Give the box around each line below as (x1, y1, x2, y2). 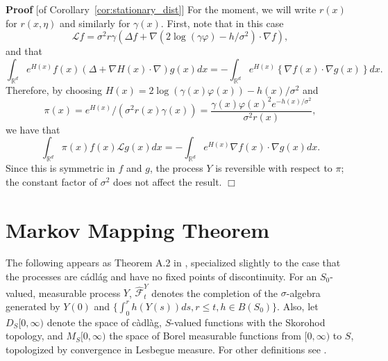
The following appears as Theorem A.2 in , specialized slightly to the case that (6, 255, 341, 270)
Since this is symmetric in (6, 161, 115, 175)
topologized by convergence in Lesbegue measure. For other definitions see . (6, 342, 327, 356)
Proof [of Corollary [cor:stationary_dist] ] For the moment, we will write (6, 2, 317, 16)
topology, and (6, 328, 63, 343)
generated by (6, 298, 60, 313)
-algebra (286, 285, 321, 300)
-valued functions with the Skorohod (171, 314, 326, 329)
